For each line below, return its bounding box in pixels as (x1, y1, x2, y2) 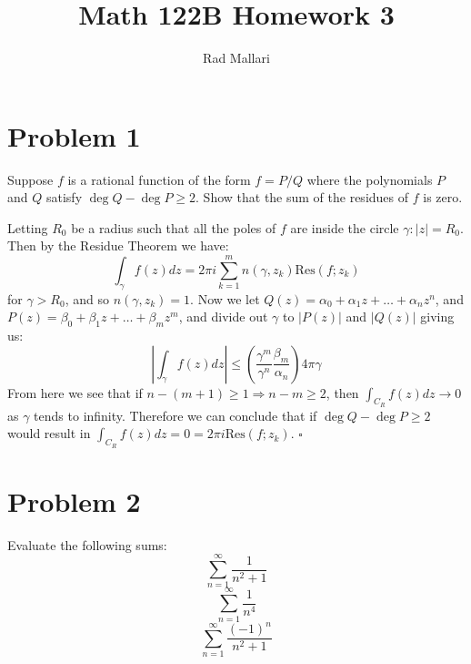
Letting (7, 218, 48, 237)
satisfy (45, 188, 83, 207)
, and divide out (178, 307, 268, 326)
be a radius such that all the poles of (71, 218, 276, 237)
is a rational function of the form (67, 169, 251, 189)
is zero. (423, 188, 463, 207)
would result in (7, 424, 91, 443)
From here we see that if (7, 383, 143, 402)
